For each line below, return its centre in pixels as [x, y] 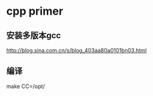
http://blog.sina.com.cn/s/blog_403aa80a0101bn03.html [77, 50]
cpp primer [35, 11]
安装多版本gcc [34, 35]
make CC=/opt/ [26, 86]
